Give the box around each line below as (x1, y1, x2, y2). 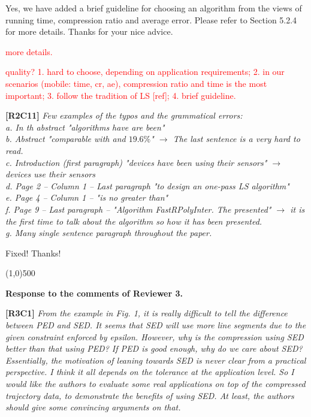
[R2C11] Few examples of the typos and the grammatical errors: (5, 109, 243, 122)
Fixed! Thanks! (5, 246, 61, 259)
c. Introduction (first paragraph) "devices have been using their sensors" (5, 156, 267, 168)
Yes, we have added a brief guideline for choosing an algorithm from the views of (5, 2, 302, 14)
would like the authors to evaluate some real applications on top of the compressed (5, 377, 306, 390)
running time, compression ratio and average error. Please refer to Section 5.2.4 (5, 13, 297, 26)
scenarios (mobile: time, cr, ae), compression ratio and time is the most (5, 77, 267, 89)
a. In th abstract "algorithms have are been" (5, 120, 165, 133)
